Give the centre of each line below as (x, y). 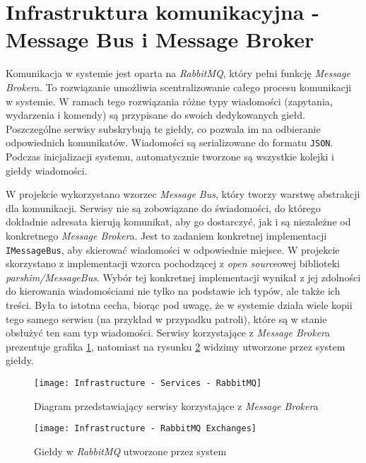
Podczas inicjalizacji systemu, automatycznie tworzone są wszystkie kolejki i (170, 156)
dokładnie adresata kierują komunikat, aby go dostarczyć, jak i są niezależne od (178, 222)
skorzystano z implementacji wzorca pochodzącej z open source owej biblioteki (173, 263)
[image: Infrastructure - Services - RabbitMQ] (148, 383)
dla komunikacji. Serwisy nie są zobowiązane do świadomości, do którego (163, 207)
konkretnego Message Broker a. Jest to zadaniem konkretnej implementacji (166, 235)
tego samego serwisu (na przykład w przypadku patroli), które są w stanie (166, 318)
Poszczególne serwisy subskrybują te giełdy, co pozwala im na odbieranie (163, 128)
